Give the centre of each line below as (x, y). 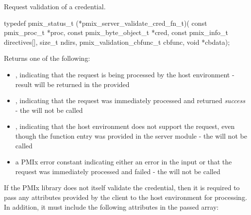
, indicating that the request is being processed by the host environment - (125, 74)
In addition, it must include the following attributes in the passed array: (111, 206)
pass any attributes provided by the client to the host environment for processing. (125, 197)
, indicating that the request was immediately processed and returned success (130, 100)
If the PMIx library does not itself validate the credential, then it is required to (122, 188)
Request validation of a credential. (55, 6)
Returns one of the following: (47, 58)
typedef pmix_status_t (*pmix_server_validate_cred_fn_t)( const (106, 23)
